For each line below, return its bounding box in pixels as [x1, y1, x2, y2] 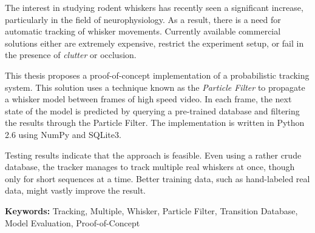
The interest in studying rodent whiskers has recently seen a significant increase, [5, 1, 303, 13]
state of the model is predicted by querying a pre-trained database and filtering [5, 104, 300, 117]
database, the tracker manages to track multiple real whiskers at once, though [5, 160, 295, 173]
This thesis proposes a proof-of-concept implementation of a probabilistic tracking [5, 68, 310, 81]
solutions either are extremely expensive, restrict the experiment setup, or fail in [5, 36, 304, 49]
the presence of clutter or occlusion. [5, 48, 137, 61]
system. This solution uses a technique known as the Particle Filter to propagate [5, 80, 305, 93]
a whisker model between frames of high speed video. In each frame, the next [5, 93, 292, 105]
